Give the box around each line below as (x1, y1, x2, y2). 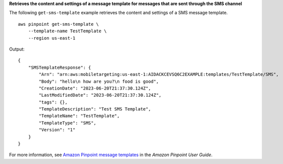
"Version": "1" (39, 127, 76, 133)
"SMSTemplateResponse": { (28, 64, 92, 70)
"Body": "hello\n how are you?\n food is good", (39, 78, 159, 84)
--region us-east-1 (28, 35, 76, 41)
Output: (9, 46, 25, 52)
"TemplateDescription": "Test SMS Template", (39, 107, 151, 112)
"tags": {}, (39, 99, 68, 105)
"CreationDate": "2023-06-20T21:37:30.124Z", (39, 85, 151, 91)
